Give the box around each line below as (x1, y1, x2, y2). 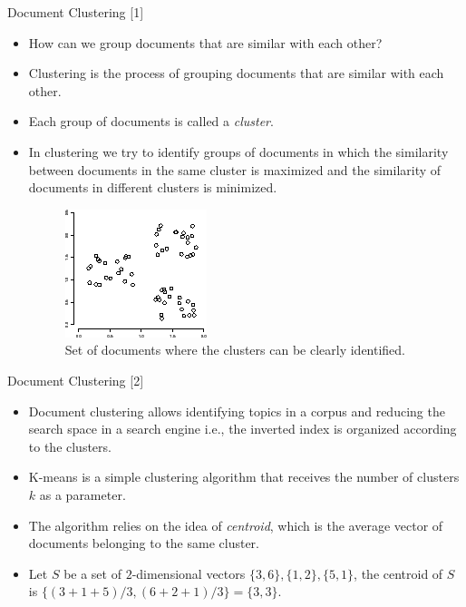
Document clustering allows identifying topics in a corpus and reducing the (28, 401, 445, 420)
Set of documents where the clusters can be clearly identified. (64, 340, 406, 359)
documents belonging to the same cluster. (28, 534, 259, 553)
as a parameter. (39, 485, 126, 504)
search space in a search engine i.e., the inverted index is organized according (28, 419, 457, 438)
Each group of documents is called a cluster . (28, 112, 274, 131)
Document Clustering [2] (7, 370, 144, 389)
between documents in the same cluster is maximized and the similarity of (28, 160, 442, 179)
